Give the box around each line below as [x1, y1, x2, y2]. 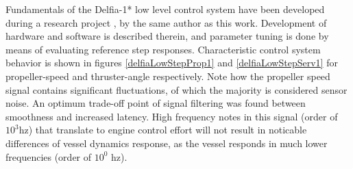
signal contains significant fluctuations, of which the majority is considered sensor [5, 82, 348, 96]
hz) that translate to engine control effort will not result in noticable [19, 122, 307, 137]
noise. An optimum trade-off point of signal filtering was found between [5, 96, 306, 110]
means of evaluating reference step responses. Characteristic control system [5, 42, 321, 56]
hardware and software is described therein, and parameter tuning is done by [5, 29, 329, 43]
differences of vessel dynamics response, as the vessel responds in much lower [5, 135, 328, 150]
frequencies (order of [5, 149, 92, 164]
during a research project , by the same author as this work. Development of [5, 15, 327, 29]
